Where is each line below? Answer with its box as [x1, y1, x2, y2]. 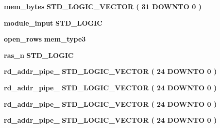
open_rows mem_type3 [4, 34, 86, 44]
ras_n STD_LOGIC [4, 50, 74, 60]
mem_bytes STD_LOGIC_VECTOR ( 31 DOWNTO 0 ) [4, 1, 202, 11]
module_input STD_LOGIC [4, 17, 102, 28]
